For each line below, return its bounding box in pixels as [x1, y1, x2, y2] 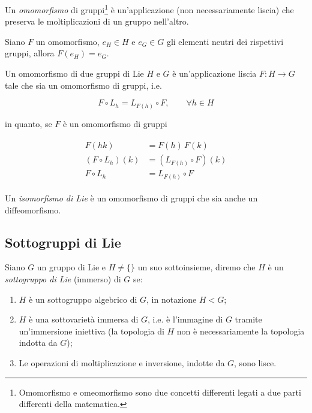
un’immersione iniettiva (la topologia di [19, 324, 164, 337]
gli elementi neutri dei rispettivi [166, 35, 284, 47]
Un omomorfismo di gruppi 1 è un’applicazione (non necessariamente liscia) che [5, 2, 294, 16]
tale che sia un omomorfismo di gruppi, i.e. [5, 79, 162, 91]
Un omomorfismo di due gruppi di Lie [5, 67, 144, 80]
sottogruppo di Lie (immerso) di [5, 272, 121, 285]
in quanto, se [5, 117, 52, 129]
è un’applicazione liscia [172, 67, 257, 80]
